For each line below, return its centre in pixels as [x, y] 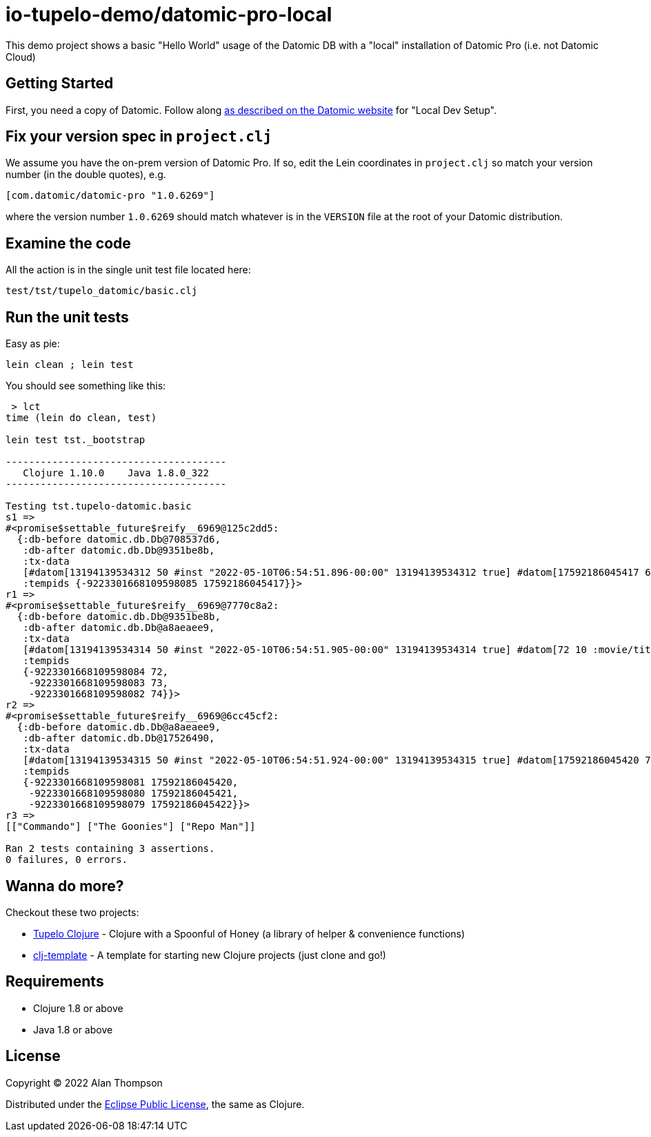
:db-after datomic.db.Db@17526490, [119, 738]
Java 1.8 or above [73, 1029]
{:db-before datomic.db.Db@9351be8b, [119, 617]
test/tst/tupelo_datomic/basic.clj [102, 291]
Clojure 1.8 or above [78, 1008]
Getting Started [60, 84]
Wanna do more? [65, 886]
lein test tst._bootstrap [76, 440]
